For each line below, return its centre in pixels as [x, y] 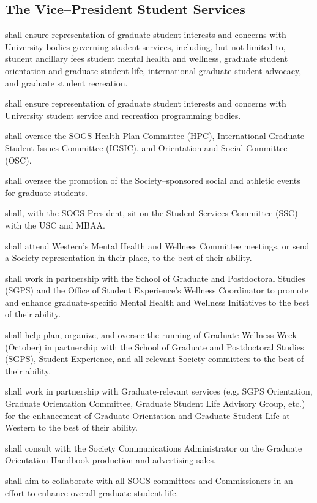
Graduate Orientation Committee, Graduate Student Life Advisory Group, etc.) [155, 403]
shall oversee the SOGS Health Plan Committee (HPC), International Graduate [155, 136]
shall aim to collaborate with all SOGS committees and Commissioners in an [149, 481]
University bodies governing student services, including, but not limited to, [145, 46]
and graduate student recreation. [66, 82]
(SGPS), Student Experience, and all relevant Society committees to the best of [155, 359]
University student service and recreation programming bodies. [123, 115]
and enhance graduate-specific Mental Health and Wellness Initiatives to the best [157, 302]
